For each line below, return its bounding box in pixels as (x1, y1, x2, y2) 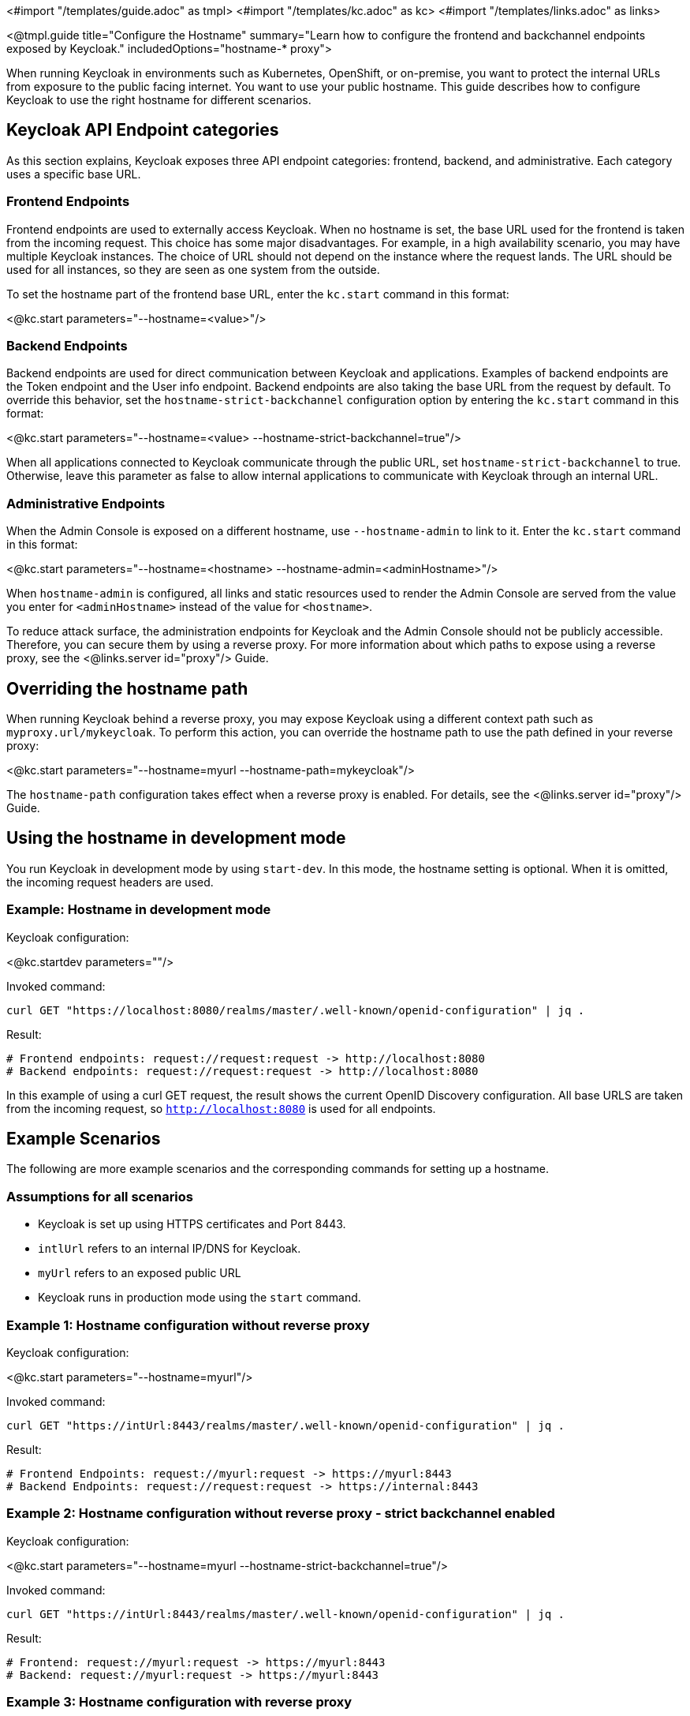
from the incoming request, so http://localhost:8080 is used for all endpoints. (6, 1101, 436, 1115)
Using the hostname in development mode (6, 828, 346, 849)
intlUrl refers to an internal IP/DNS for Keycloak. (38, 1242, 301, 1256)
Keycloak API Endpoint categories (6, 120, 279, 141)
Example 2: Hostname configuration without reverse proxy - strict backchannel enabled (6, 1505, 555, 1522)
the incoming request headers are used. (6, 875, 214, 889)
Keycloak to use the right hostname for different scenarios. (6, 93, 311, 107)
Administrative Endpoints (6, 495, 166, 511)
